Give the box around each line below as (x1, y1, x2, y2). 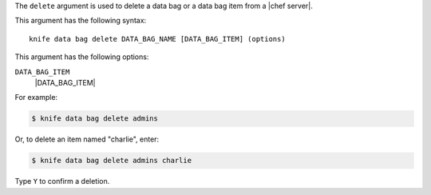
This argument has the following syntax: (14, 16, 147, 26)
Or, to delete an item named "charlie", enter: (14, 134, 160, 144)
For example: (14, 93, 58, 102)
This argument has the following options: (14, 52, 149, 62)
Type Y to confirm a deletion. (14, 177, 110, 186)
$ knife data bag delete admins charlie (31, 156, 192, 165)
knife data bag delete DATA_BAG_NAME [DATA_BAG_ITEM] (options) (29, 34, 287, 43)
